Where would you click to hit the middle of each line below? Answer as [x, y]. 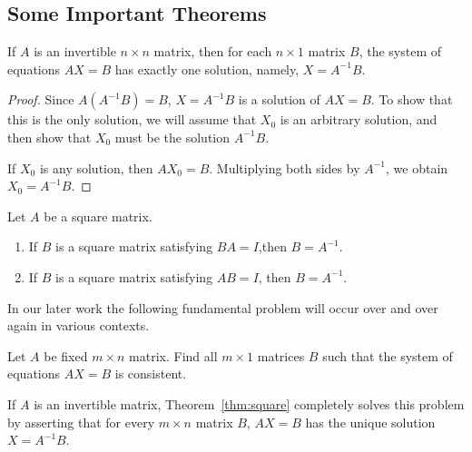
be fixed [66, 355]
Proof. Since [41, 99]
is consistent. [151, 373]
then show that [49, 137]
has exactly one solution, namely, [207, 69]
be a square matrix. [98, 216]
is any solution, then [96, 167]
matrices [281, 355]
